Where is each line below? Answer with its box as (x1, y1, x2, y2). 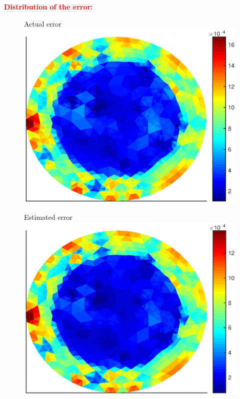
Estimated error (24, 212, 72, 222)
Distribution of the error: (4, 2, 93, 12)
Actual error (24, 18, 61, 29)
